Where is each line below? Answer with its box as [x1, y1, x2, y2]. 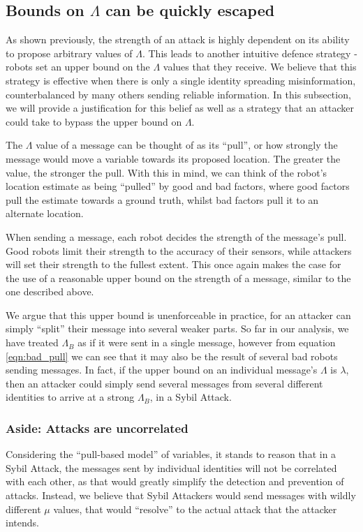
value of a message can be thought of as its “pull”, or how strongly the [36, 138, 338, 152]
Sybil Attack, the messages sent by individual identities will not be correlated [6, 460, 337, 475]
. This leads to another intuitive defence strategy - [142, 45, 357, 60]
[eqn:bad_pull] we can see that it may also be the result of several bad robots [6, 348, 338, 363]
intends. [6, 515, 39, 530]
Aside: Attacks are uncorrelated [6, 419, 188, 436]
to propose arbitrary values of [6, 45, 133, 60]
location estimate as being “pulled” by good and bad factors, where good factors [6, 179, 350, 193]
